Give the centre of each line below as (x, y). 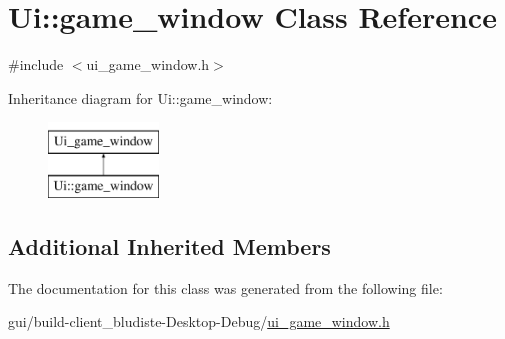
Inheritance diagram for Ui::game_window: (140, 97)
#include (36, 64)
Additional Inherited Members (169, 245)
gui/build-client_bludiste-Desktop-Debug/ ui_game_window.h (199, 321)
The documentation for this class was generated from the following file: (225, 287)
